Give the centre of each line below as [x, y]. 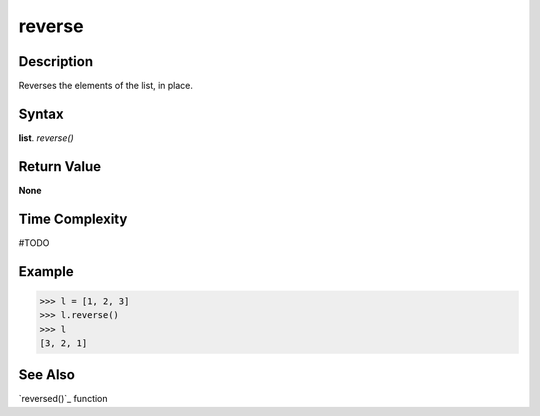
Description [56, 61]
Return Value [60, 166]
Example [46, 271]
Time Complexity [73, 218]
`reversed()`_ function [63, 399]
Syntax [41, 113]
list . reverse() [46, 137]
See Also [46, 375]
